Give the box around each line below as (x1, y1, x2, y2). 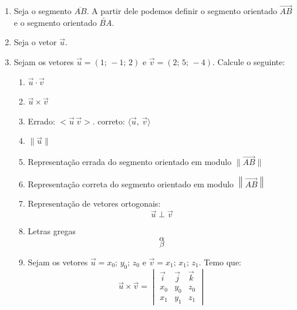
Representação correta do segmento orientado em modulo (28, 177, 234, 190)
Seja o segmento (14, 5, 72, 17)
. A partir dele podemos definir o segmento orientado (86, 5, 277, 17)
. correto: (92, 114, 125, 127)
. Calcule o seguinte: (212, 56, 285, 68)
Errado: (28, 114, 55, 127)
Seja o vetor (14, 36, 57, 48)
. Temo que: (198, 255, 242, 268)
